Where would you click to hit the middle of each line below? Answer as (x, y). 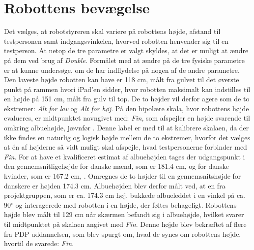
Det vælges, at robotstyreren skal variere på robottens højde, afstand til (112, 31)
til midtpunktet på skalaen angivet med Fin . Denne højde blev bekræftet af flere (125, 224)
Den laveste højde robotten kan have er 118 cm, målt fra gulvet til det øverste (122, 79)
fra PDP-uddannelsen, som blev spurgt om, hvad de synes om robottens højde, (123, 234)
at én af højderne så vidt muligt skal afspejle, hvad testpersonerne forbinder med (126, 147)
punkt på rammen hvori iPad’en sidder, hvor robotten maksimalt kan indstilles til (127, 89)
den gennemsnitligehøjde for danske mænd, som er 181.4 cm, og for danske (116, 166)
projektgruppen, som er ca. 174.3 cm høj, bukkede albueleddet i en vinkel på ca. (125, 195)
